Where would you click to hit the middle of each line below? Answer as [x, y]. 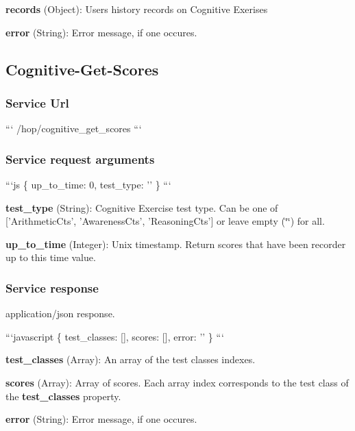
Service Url [37, 102]
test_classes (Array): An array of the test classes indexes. [131, 359]
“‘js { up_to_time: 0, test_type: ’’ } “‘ [88, 184]
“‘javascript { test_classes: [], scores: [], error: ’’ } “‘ [115, 336]
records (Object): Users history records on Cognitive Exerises [137, 9]
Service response [52, 287]
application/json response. [60, 313]
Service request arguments [80, 159]
